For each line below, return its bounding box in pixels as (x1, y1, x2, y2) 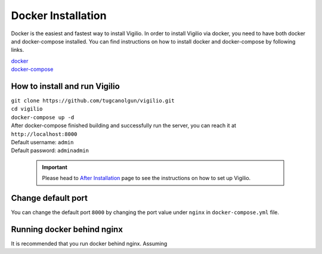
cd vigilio (11, 106, 43, 113)
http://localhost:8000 (11, 131, 78, 137)
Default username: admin (11, 138, 74, 145)
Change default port (11, 193, 88, 203)
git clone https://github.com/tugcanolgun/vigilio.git (11, 97, 175, 104)
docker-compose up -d (11, 114, 75, 120)
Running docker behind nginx (11, 224, 123, 234)
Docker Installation (11, 9, 107, 22)
